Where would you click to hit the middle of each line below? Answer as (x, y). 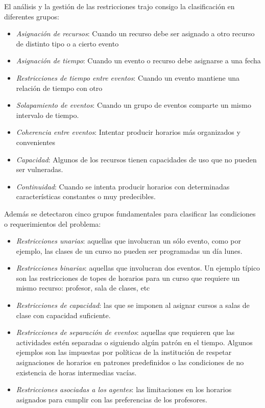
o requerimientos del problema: (53, 223)
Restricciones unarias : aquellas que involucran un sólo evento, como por (129, 241)
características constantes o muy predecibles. (86, 196)
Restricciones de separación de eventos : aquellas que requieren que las (125, 332)
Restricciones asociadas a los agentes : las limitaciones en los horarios (124, 389)
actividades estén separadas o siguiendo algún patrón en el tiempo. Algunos (134, 342)
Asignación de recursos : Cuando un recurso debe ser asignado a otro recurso (135, 33)
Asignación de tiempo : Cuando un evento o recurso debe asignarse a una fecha (138, 61)
